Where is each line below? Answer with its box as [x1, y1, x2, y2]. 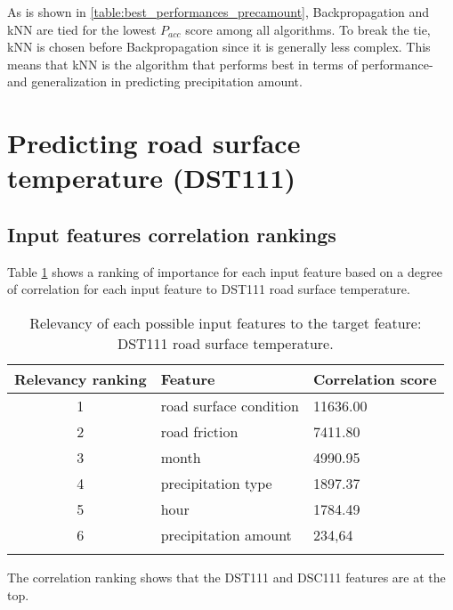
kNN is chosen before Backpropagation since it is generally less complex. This [7, 37, 431, 56]
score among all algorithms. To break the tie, [185, 20, 431, 38]
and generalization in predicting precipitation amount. [7, 72, 303, 91]
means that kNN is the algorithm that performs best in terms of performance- [7, 54, 433, 73]
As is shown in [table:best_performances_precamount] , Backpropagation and [7, 3, 430, 20]
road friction [160, 420, 239, 442]
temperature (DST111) [7, 159, 296, 196]
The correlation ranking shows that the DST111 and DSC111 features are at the [7, 567, 446, 586]
